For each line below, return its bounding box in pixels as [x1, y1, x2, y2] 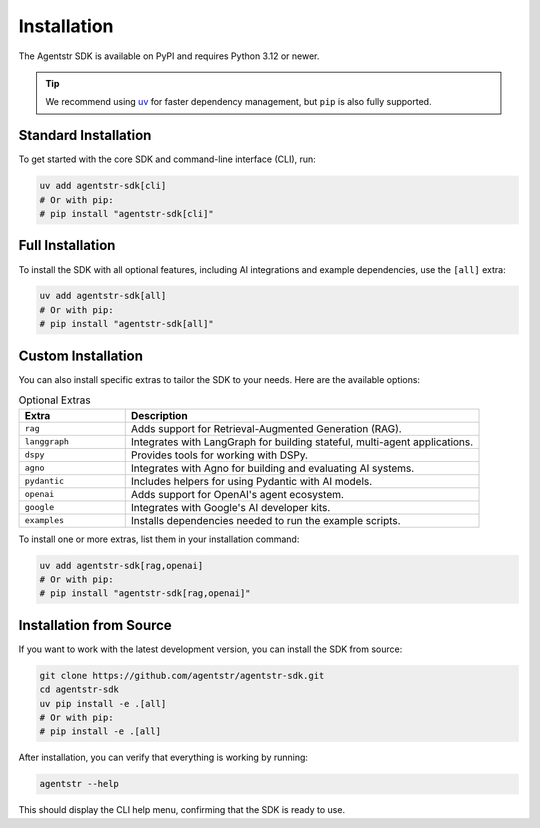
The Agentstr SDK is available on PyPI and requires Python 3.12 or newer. [18, 50, 320, 62]
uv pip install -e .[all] [39, 698, 167, 709]
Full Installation [18, 237, 116, 254]
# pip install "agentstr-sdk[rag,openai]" [39, 588, 251, 599]
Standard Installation [18, 127, 152, 144]
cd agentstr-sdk [39, 684, 120, 695]
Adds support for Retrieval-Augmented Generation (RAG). [130, 421, 402, 435]
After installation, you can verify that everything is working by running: [18, 751, 309, 764]
